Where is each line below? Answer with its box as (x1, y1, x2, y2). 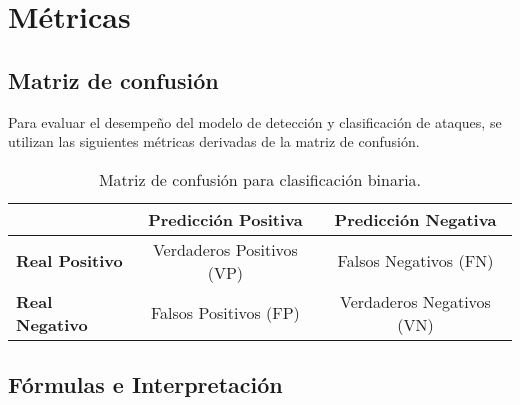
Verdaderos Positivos (152, 237, 298, 261)
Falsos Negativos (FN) (337, 249, 494, 273)
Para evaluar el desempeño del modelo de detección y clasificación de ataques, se (8, 111, 502, 132)
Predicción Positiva (148, 207, 303, 231)
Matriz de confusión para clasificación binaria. (98, 167, 422, 191)
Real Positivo (16, 249, 123, 273)
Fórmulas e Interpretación (8, 369, 283, 400)
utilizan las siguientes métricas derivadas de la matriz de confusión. (8, 131, 420, 152)
